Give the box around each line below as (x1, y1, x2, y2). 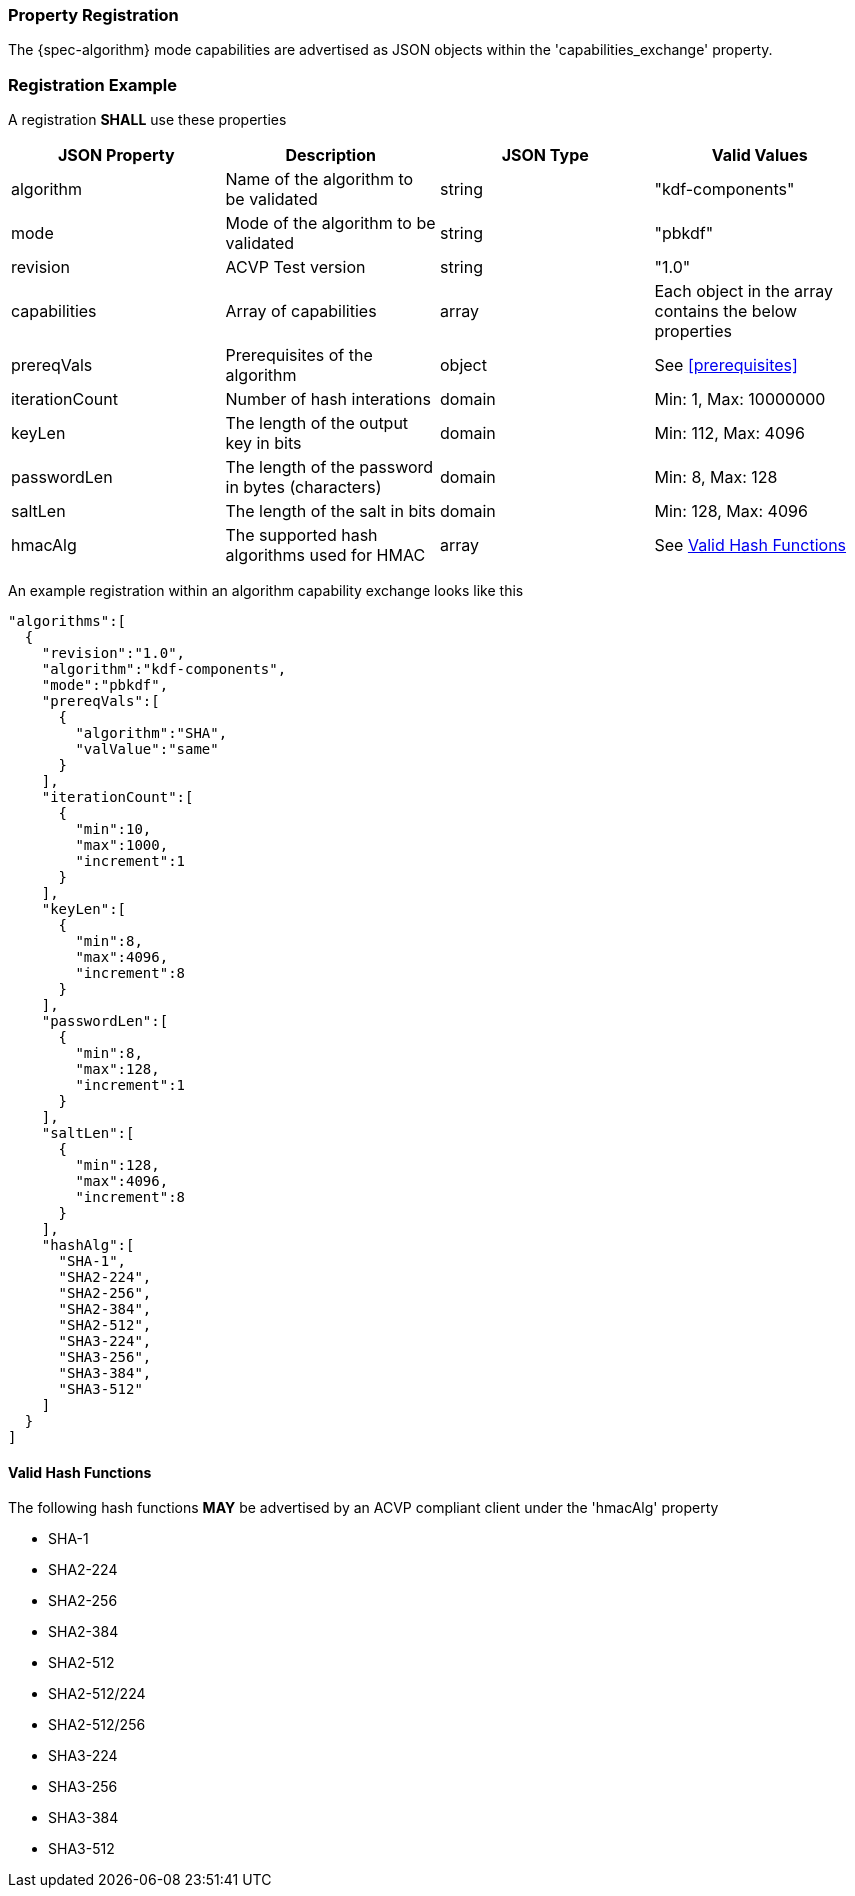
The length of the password (225, 457, 434, 478)
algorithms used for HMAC (225, 545, 426, 566)
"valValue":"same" (75, 741, 219, 758)
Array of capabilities (225, 301, 377, 322)
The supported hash (225, 525, 378, 546)
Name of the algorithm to (225, 169, 414, 190)
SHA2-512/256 (48, 1716, 146, 1734)
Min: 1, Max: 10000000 (654, 389, 826, 410)
